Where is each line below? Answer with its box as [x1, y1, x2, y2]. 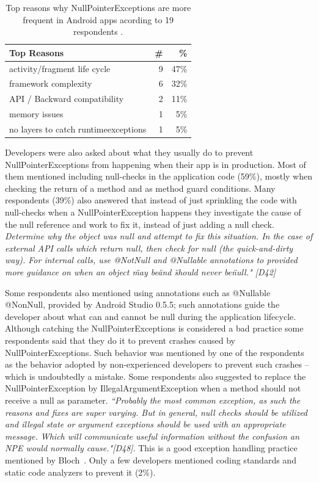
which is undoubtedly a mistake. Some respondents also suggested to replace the [5, 369, 306, 382]
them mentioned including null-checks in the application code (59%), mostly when [5, 170, 312, 183]
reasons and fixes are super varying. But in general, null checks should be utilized [5, 405, 308, 418]
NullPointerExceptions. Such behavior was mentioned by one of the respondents [5, 346, 304, 358]
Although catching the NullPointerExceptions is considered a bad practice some [5, 322, 304, 335]
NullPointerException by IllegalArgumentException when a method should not [5, 382, 301, 394]
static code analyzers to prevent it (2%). [5, 465, 156, 478]
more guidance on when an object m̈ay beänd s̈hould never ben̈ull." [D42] [5, 266, 276, 278]
